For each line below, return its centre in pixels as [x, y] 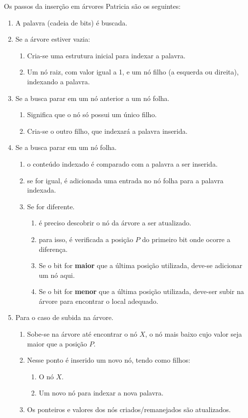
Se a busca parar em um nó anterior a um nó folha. [92, 98]
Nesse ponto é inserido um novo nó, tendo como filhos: [109, 360]
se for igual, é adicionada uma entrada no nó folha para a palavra [125, 180]
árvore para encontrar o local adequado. [99, 301]
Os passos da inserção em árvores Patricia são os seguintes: [92, 6]
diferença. [53, 249]
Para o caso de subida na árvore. [64, 317]
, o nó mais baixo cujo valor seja [193, 334]
